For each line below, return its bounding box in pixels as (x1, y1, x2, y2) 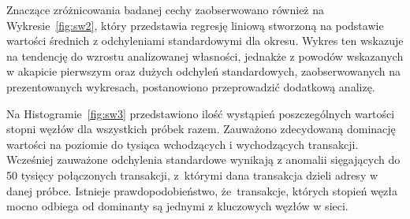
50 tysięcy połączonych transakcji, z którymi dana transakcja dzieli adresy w (6, 166, 378, 183)
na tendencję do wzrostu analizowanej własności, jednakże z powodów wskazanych (6, 47, 404, 64)
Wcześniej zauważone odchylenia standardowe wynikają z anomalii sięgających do (6, 151, 401, 168)
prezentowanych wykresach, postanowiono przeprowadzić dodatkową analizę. (6, 78, 375, 95)
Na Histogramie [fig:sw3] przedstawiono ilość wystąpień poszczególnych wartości (6, 105, 395, 121)
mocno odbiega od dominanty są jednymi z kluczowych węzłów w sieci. (6, 198, 348, 214)
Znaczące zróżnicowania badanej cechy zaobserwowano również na (6, 2, 325, 17)
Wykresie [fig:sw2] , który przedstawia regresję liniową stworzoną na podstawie (6, 17, 384, 33)
